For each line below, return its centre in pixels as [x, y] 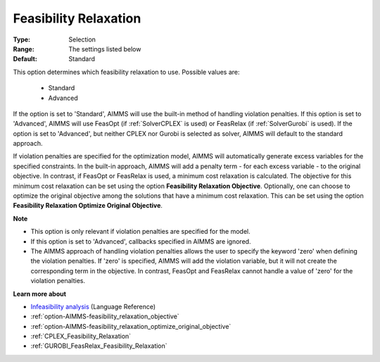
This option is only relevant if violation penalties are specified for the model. [140, 232]
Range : [24, 49]
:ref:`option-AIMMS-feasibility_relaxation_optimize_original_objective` [131, 326]
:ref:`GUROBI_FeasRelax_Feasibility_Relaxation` [99, 346]
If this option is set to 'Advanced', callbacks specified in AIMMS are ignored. [141, 241]
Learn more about [40, 294]
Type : [22, 39]
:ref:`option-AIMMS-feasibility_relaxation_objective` [105, 316]
